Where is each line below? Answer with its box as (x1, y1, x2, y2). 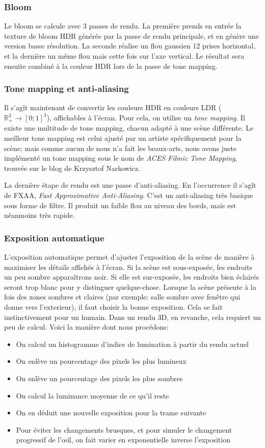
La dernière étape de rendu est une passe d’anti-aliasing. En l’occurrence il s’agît (4, 180, 256, 190)
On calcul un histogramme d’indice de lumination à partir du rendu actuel (16, 338, 249, 349)
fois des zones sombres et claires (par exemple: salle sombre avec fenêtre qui (4, 291, 241, 302)
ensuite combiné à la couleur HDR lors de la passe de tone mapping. (4, 60, 218, 71)
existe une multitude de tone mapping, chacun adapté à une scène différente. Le (4, 122, 254, 133)
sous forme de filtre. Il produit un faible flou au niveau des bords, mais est (4, 200, 236, 210)
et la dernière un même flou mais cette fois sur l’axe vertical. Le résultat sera (4, 51, 245, 61)
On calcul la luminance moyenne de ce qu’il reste (16, 390, 169, 401)
